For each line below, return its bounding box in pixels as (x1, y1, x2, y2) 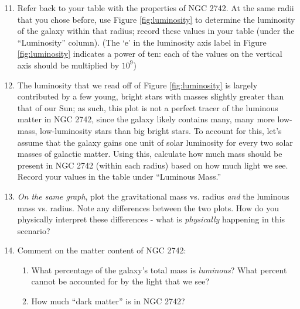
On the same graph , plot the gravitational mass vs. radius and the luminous (17, 190, 289, 202)
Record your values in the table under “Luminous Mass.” (17, 170, 221, 183)
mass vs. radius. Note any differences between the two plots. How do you (17, 201, 279, 214)
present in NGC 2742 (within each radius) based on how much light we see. (17, 159, 288, 171)
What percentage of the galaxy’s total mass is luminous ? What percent (31, 263, 287, 276)
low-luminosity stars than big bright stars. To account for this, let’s (40, 124, 282, 136)
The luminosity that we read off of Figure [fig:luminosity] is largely (17, 78, 258, 91)
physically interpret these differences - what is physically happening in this (17, 213, 285, 225)
